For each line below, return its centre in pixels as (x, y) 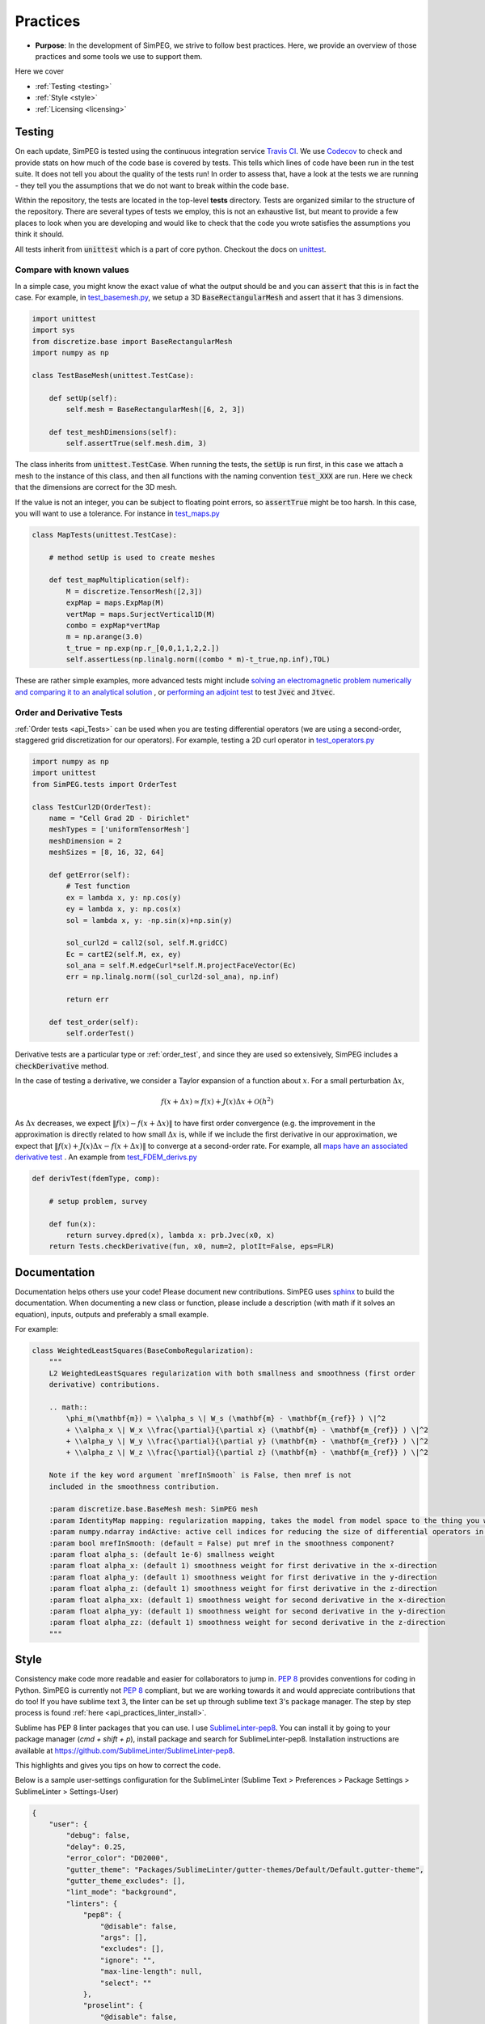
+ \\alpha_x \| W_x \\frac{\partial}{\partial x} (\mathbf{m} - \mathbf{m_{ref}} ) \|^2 (247, 1430)
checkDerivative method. (62, 1065)
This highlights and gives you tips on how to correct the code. (118, 1765)
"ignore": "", (128, 1960)
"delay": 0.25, (96, 1847)
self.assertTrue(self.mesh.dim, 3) (137, 444)
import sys (53, 330)
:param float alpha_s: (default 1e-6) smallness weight (162, 1554)
